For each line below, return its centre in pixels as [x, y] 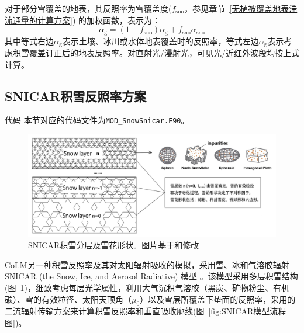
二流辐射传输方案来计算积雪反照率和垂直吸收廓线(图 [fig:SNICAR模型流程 [146, 311]
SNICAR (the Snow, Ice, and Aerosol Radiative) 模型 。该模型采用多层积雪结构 [151, 276]
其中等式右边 [29, 41]
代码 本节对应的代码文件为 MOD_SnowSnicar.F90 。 [97, 120]
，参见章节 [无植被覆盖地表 [237, 8]
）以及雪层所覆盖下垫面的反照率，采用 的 [218, 299]
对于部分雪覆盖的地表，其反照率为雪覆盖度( [88, 8]
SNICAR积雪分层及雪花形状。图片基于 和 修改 [114, 245]
